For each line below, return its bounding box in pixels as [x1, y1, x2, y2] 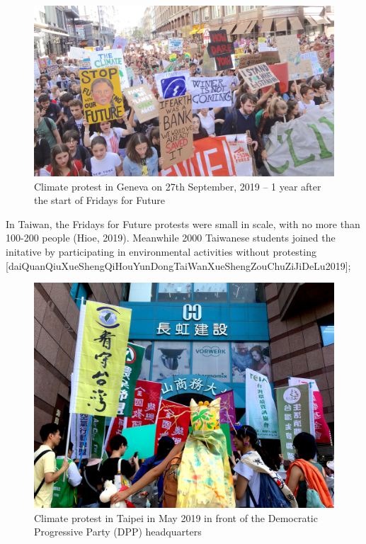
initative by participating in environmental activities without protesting [6, 244, 316, 259]
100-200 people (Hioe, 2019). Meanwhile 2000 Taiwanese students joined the [6, 230, 336, 245]
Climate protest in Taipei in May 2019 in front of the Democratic [34, 510, 318, 525]
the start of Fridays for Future [34, 193, 166, 208]
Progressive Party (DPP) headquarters [34, 524, 202, 539]
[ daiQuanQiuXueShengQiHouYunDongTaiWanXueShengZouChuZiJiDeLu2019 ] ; [6, 258, 351, 273]
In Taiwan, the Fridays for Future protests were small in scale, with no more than [6, 216, 360, 231]
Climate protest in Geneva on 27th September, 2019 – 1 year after [34, 178, 321, 193]
